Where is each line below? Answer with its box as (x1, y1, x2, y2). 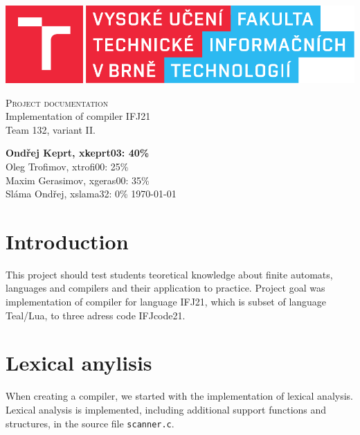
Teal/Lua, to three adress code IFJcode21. (6, 308, 186, 322)
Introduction (6, 227, 129, 255)
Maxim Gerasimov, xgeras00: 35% (6, 172, 150, 187)
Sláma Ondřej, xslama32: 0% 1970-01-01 (6, 186, 177, 201)
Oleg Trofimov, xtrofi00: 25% (6, 159, 129, 173)
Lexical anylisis (6, 348, 152, 377)
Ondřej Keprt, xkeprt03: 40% (6, 145, 150, 160)
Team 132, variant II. (6, 122, 96, 136)
